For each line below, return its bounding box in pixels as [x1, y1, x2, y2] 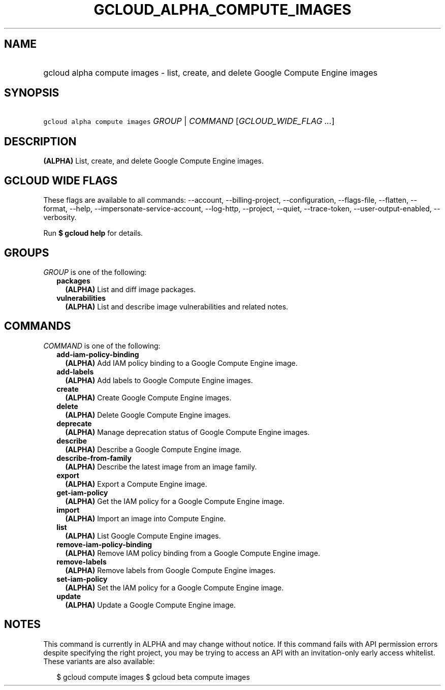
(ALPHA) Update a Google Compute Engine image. [65, 600, 236, 609]
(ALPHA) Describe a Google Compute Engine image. [65, 445, 242, 454]
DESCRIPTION [4, 135, 77, 148]
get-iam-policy [56, 488, 108, 497]
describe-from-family [56, 453, 132, 462]
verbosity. [43, 213, 77, 222]
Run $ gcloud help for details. [43, 229, 143, 238]
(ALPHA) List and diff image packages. [65, 285, 196, 294]
